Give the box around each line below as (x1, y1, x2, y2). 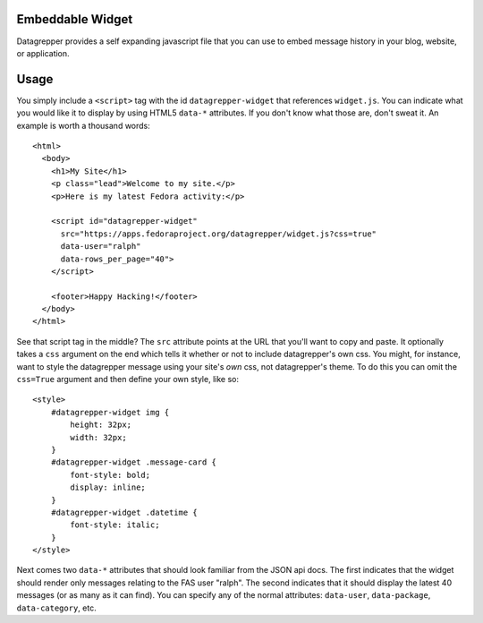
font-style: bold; (70, 470, 151, 480)
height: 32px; (70, 420, 132, 430)
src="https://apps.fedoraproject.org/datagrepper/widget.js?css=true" (60, 228, 377, 239)
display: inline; (70, 482, 147, 492)
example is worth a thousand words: (16, 120, 151, 131)
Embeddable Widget (16, 12, 133, 27)
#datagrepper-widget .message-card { (50, 457, 216, 467)
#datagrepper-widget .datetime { (50, 507, 199, 517)
